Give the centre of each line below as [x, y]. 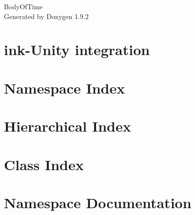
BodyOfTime [23, 6]
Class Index [44, 164]
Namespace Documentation [98, 202]
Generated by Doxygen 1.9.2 [46, 16]
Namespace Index [65, 88]
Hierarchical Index [68, 126]
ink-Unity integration [77, 49]
